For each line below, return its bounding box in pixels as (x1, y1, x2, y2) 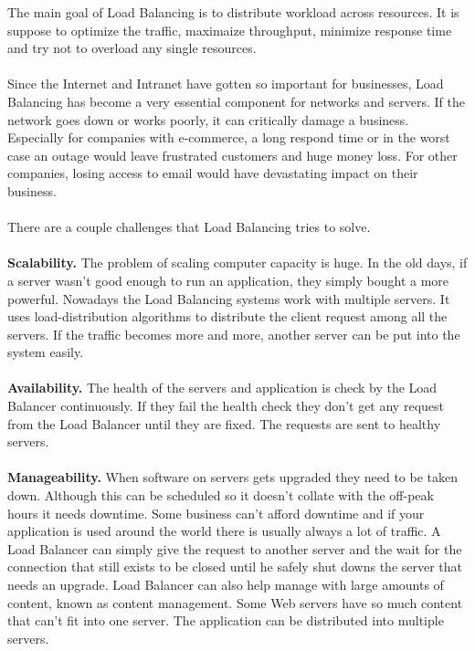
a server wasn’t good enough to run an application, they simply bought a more (7, 270, 449, 289)
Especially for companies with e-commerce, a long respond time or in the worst (7, 128, 450, 147)
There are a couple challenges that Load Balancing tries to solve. (7, 217, 371, 236)
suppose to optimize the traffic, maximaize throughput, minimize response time (7, 20, 452, 39)
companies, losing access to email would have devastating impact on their (7, 163, 418, 183)
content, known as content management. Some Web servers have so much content (7, 593, 463, 612)
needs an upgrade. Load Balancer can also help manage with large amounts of (7, 575, 444, 593)
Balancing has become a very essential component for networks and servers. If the (7, 91, 465, 110)
